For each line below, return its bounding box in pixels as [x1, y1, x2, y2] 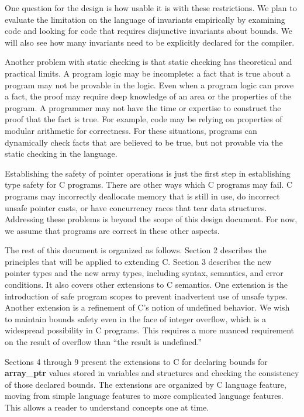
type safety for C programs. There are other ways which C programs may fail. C [5, 178, 293, 191]
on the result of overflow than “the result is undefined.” [5, 336, 202, 348]
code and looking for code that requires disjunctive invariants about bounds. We [5, 25, 293, 37]
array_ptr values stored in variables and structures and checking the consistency [5, 367, 299, 379]
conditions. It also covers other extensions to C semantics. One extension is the [5, 278, 288, 291]
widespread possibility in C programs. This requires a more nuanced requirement [5, 324, 295, 336]
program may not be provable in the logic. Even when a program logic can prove [5, 78, 294, 91]
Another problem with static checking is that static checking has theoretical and [5, 56, 292, 68]
